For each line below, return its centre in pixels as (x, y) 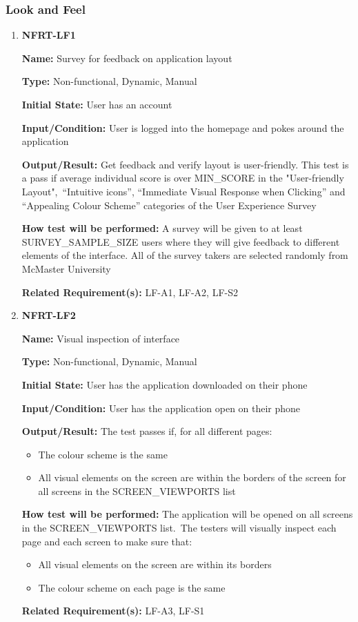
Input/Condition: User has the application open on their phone (161, 408)
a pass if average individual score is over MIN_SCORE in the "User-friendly (183, 178)
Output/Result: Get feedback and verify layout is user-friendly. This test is (185, 164)
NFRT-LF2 (49, 315)
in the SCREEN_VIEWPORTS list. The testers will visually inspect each (179, 528)
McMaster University (66, 268)
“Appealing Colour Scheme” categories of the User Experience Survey (169, 205)
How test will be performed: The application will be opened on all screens (187, 514)
